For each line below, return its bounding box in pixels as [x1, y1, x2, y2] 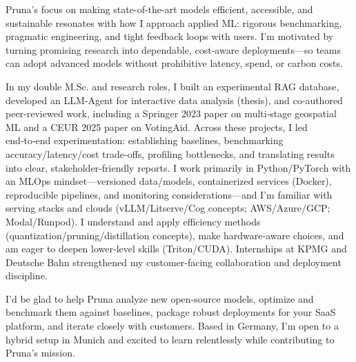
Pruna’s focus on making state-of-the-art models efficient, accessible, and [6, 2, 313, 16]
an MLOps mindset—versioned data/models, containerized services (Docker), [6, 174, 332, 188]
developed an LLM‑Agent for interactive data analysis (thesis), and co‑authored [6, 92, 343, 107]
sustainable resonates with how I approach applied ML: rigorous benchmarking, [6, 15, 342, 30]
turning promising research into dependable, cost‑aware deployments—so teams [6, 42, 341, 57]
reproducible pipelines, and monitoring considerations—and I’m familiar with [6, 187, 333, 201]
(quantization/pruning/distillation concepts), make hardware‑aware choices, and [6, 228, 344, 242]
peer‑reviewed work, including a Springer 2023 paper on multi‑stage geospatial [6, 106, 337, 121]
